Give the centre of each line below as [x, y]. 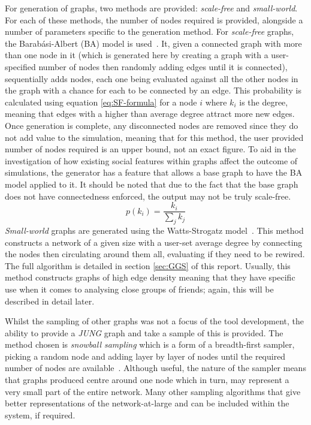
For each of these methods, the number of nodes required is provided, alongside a [154, 19]
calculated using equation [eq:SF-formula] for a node [101, 102]
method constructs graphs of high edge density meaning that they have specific [150, 277]
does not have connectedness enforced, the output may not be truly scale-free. [148, 196]
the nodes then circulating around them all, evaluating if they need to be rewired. [155, 254]
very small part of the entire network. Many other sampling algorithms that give [153, 391]
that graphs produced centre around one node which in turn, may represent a [147, 380]
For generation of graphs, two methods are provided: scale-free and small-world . [151, 8]
